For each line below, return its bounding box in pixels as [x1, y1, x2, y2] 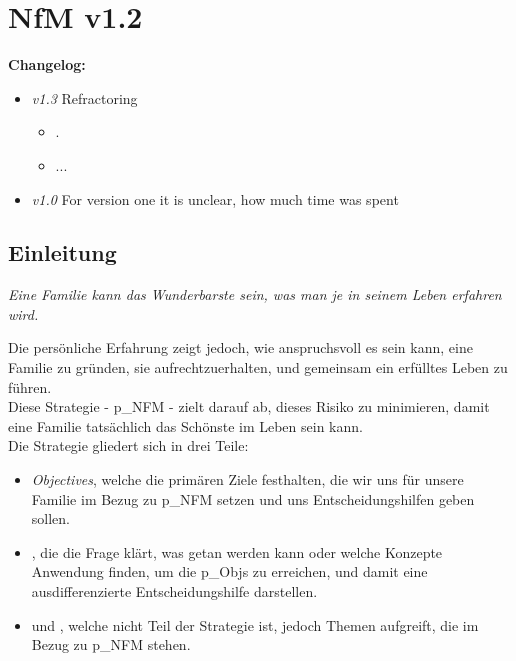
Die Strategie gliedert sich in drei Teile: [8, 435, 249, 456]
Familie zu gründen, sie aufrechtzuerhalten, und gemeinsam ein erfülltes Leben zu [8, 357, 508, 378]
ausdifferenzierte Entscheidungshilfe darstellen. [31, 581, 318, 602]
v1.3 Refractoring [31, 87, 138, 108]
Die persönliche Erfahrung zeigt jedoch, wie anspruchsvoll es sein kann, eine [8, 337, 473, 358]
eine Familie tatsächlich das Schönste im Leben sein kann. [8, 415, 363, 436]
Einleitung [8, 237, 117, 268]
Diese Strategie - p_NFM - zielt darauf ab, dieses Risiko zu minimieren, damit [8, 396, 490, 417]
